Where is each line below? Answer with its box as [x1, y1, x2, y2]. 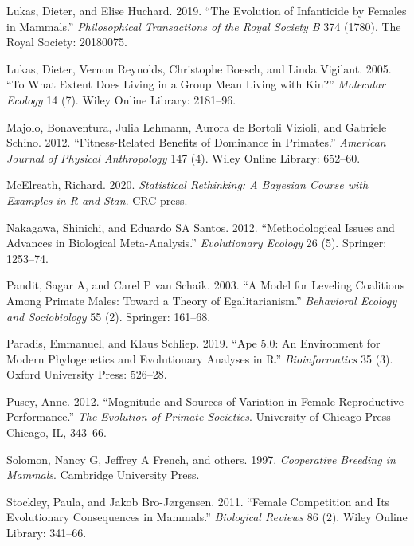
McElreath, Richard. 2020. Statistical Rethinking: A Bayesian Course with [6, 176, 369, 193]
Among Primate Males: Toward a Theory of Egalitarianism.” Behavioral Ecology [6, 292, 397, 308]
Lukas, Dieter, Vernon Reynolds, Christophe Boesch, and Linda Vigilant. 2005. [6, 60, 392, 77]
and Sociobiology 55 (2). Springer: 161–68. [6, 308, 211, 324]
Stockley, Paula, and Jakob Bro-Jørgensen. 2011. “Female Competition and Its [6, 493, 390, 509]
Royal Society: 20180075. [6, 33, 127, 50]
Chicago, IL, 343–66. [6, 424, 107, 441]
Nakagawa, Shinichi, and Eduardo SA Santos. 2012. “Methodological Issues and [6, 218, 395, 235]
